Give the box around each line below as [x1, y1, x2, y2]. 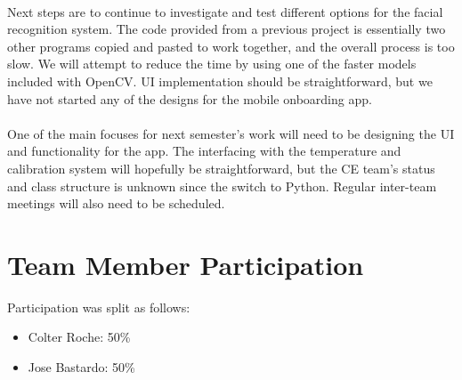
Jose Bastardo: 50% [28, 358, 135, 376]
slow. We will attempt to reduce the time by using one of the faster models [7, 54, 417, 73]
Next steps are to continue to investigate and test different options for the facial [7, 2, 443, 20]
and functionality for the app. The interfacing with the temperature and [7, 141, 401, 160]
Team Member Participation [7, 246, 364, 282]
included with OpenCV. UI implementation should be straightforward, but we [7, 71, 433, 90]
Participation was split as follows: [7, 297, 190, 316]
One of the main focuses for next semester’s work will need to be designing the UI [7, 124, 455, 142]
